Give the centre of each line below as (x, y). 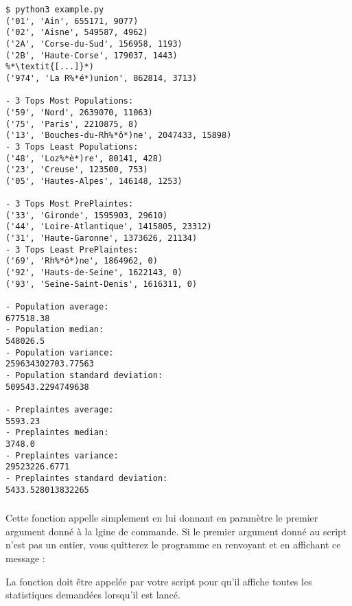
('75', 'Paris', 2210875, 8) (72, 124)
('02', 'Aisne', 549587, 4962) (77, 33)
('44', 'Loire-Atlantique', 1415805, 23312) (109, 227)
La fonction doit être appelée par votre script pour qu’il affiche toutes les (159, 581)
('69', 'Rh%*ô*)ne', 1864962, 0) (82, 261)
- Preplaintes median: (57, 433)
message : (25, 558)
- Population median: (55, 330)
